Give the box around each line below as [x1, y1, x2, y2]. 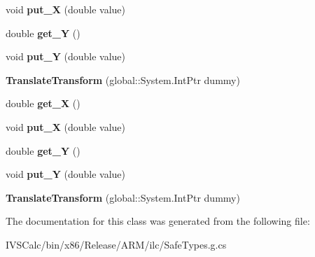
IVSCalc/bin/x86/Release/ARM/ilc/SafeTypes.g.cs [6, 237, 227, 251]
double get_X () [6, 96, 80, 111]
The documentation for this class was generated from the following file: [6, 214, 310, 228]
